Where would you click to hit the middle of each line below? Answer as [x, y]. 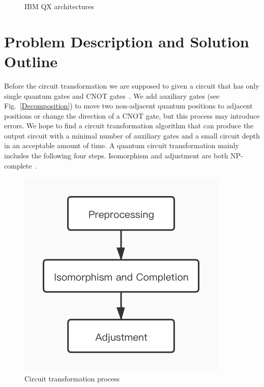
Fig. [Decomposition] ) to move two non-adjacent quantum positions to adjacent [128, 106]
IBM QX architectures [59, 6]
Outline [31, 61]
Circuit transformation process [72, 378]
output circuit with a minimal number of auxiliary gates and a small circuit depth [132, 135]
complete [18, 165]
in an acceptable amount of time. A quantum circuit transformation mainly [122, 145]
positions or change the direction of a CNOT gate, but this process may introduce [132, 115]
